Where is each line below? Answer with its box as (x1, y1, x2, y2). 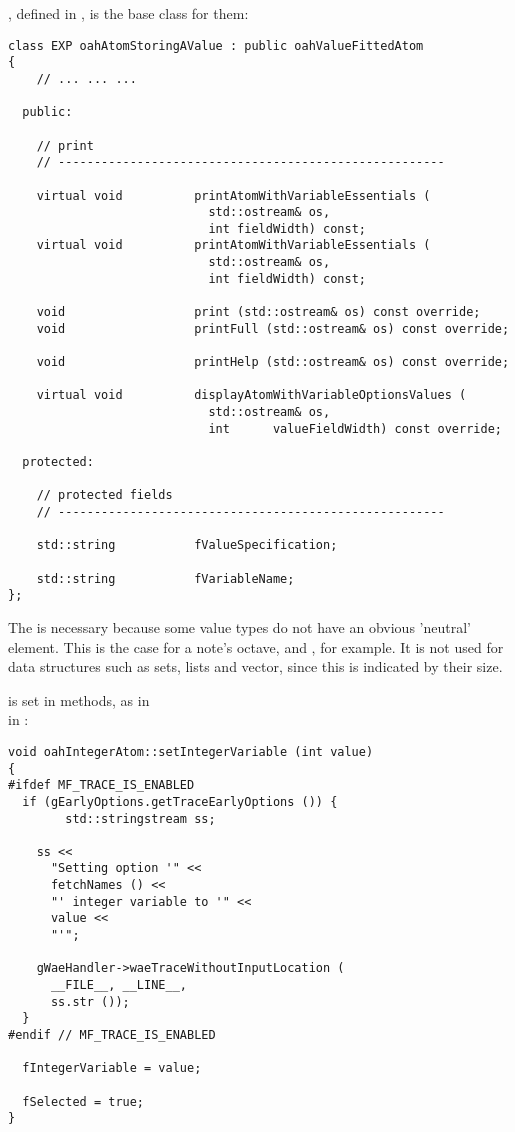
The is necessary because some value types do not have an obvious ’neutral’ (8, 616, 471, 637)
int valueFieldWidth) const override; (208, 421, 502, 436)
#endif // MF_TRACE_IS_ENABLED (8, 1028, 216, 1043)
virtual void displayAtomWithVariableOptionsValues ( (36, 388, 467, 403)
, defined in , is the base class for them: (8, 3, 249, 23)
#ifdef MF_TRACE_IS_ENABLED (8, 778, 195, 793)
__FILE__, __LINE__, (50, 978, 187, 993)
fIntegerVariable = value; (22, 1061, 202, 1076)
